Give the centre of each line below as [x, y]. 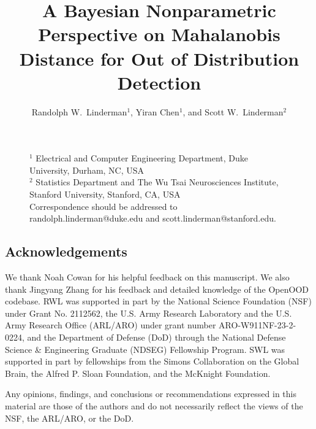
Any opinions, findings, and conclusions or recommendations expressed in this [151, 394]
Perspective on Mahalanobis [159, 34]
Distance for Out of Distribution [159, 58]
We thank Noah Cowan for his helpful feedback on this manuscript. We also [147, 277]
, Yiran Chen [155, 111]
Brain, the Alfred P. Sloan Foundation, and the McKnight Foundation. [138, 373]
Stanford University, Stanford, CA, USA [105, 194]
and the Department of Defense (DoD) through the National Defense [156, 337]
